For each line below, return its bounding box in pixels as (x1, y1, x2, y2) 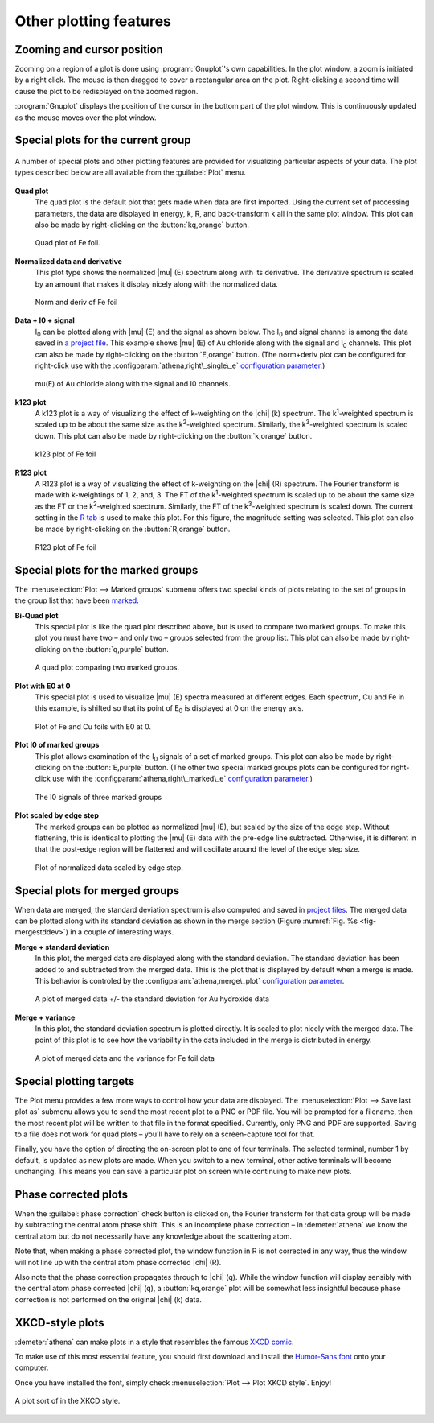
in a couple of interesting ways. (69, 927, 174, 937)
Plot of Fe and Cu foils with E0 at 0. (35, 721, 152, 732)
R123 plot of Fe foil (35, 542, 96, 551)
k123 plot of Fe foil (35, 449, 96, 459)
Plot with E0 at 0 (14, 681, 72, 691)
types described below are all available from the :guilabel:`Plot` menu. (14, 167, 246, 177)
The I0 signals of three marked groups (35, 792, 162, 802)
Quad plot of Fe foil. (35, 238, 100, 248)
